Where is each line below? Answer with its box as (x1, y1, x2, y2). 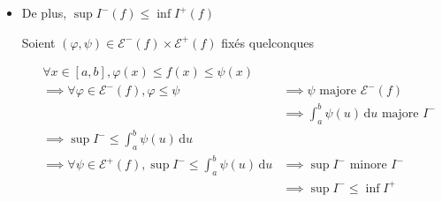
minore (349, 159, 387, 172)
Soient (21, 33, 56, 51)
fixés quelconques (221, 33, 314, 51)
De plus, (21, 4, 67, 21)
